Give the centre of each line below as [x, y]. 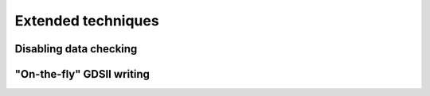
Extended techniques [87, 21]
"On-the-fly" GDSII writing [82, 74]
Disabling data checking [76, 49]
